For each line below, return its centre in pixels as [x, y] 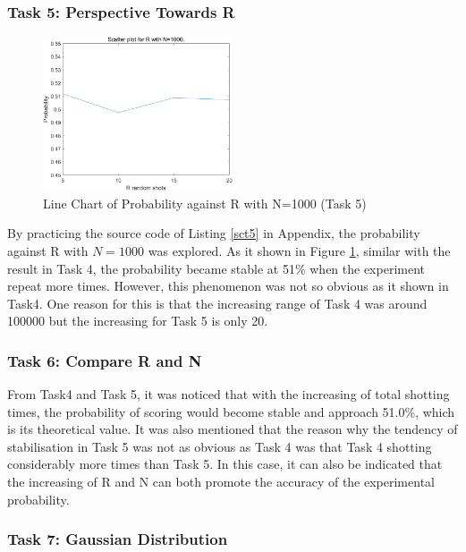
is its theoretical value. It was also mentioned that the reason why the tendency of [233, 429]
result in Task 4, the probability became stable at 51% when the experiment [216, 268]
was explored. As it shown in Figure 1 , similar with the [299, 250]
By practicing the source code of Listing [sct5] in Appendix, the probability [214, 233]
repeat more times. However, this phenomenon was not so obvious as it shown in [228, 286]
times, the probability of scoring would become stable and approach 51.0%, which [231, 411]
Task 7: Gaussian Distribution [118, 539]
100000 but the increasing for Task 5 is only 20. [138, 321]
